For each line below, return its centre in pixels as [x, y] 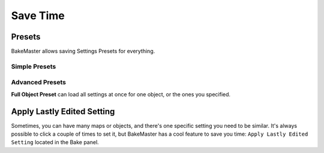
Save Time [38, 16]
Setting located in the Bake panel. [55, 142]
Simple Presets [34, 66]
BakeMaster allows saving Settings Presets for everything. [83, 51]
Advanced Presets [38, 82]
